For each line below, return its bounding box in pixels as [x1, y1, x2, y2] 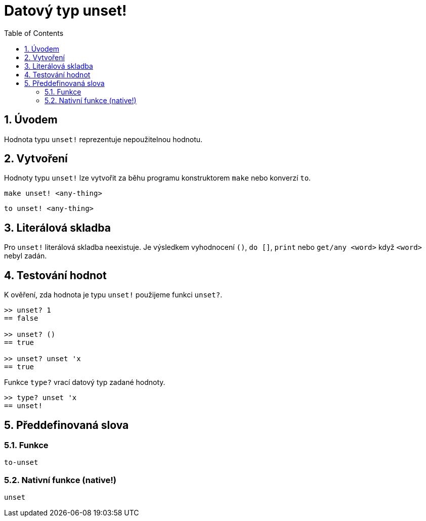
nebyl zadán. [4, 251, 47, 260]
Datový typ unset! [4, 2, 127, 19]
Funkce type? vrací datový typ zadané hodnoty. [4, 378, 165, 387]
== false [4, 314, 38, 323]
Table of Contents [4, 28, 64, 37]
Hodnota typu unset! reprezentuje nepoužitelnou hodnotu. [4, 135, 203, 144]
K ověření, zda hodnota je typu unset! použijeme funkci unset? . [4, 290, 223, 299]
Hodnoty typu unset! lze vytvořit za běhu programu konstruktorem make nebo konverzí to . [4, 173, 311, 183]
